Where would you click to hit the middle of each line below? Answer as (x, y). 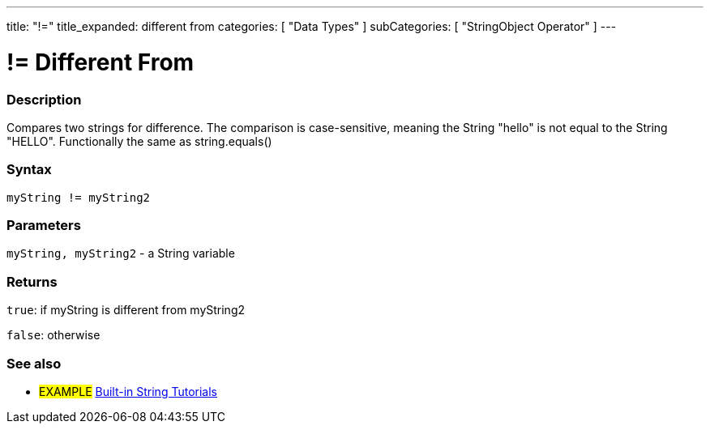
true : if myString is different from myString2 (126, 310)
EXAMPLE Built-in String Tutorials (128, 391)
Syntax (29, 170)
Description (44, 99)
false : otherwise (53, 335)
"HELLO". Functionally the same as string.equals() (139, 141)
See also (34, 363)
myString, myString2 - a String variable (121, 253)
